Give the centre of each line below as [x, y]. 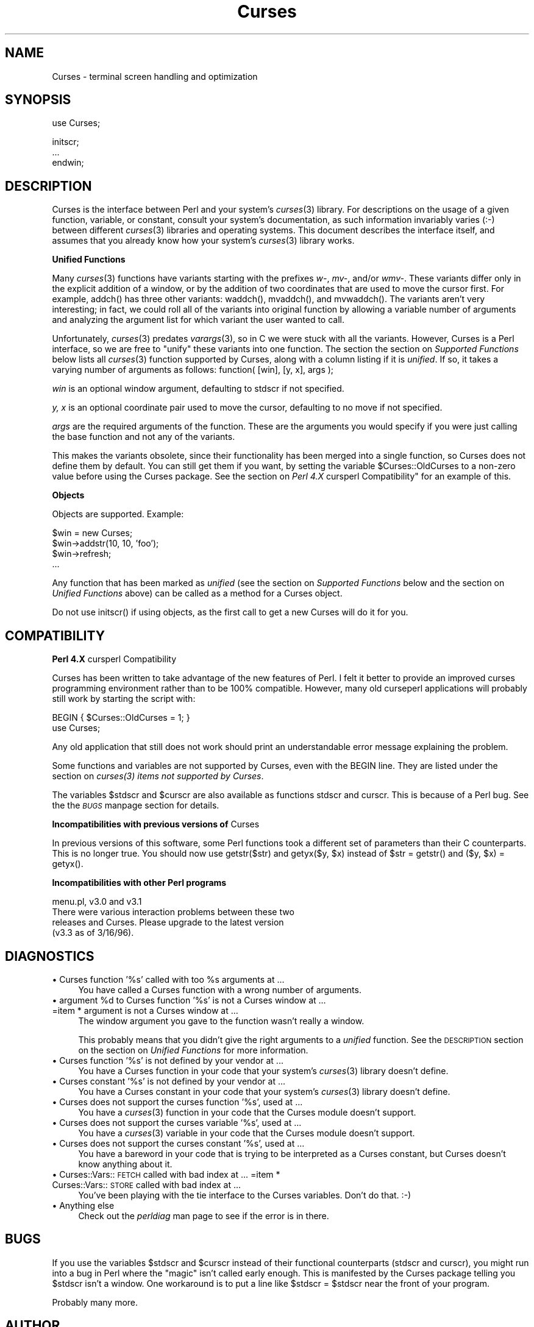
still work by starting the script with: [124, 699]
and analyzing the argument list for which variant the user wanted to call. [198, 320]
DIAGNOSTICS [50, 956]
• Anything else [83, 1205]
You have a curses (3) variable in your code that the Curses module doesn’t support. [247, 1133]
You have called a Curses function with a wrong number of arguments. [220, 989]
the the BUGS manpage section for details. [136, 805]
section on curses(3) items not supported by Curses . [158, 776]
